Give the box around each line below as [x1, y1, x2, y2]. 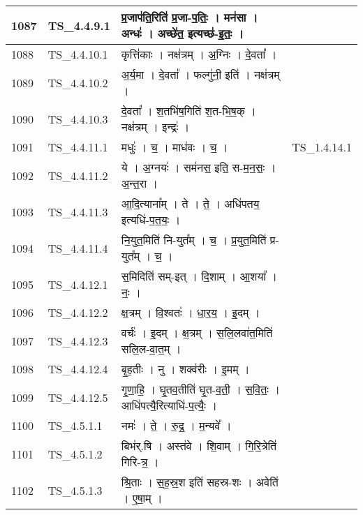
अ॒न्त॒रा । [121, 175, 158, 191]
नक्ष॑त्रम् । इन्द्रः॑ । [121, 119, 190, 135]
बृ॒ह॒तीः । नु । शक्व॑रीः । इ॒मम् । [121, 361, 250, 377]
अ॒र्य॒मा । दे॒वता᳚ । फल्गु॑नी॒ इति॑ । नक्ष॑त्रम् [121, 66, 280, 82]
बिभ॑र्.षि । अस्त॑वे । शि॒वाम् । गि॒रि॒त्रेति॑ [121, 438, 277, 454]
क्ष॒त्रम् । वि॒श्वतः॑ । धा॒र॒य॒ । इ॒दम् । [121, 304, 260, 320]
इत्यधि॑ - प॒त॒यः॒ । [121, 211, 181, 227]
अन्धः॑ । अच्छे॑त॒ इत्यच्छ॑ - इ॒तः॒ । [121, 25, 244, 41]
